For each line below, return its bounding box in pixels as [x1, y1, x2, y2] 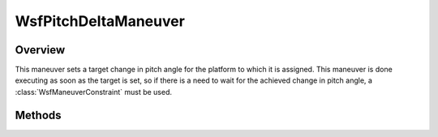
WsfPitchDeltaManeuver [15, 12, 186, 30]
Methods [15, 108, 62, 122]
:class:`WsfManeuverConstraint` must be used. [15, 87, 173, 96]
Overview [15, 43, 66, 57]
